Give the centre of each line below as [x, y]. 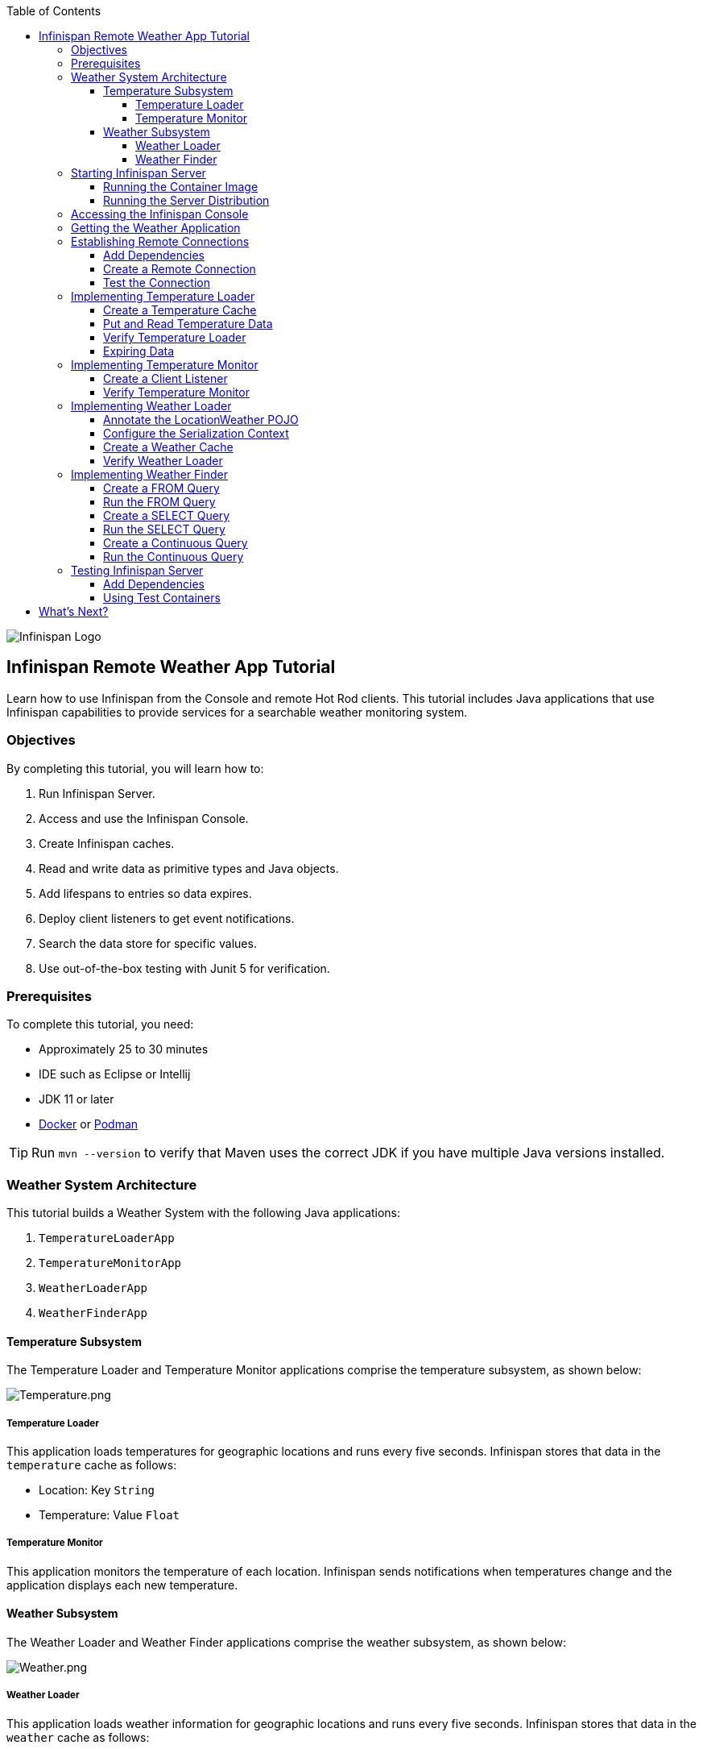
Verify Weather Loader [163, 461]
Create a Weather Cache [168, 447]
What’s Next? [74, 611]
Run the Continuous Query [174, 557]
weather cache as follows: [78, 1737]
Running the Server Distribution [186, 200]
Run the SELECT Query [164, 529]
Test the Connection [157, 282]
